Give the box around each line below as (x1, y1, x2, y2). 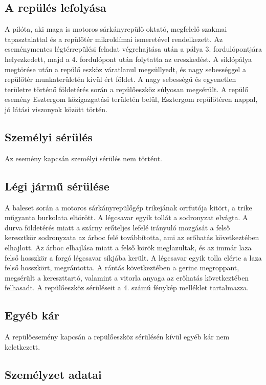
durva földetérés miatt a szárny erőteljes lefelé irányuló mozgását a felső (5, 222, 230, 232)
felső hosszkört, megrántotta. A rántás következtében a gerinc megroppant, (5, 262, 239, 273)
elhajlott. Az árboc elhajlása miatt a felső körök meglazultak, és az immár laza (5, 242, 252, 252)
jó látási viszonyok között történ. (5, 103, 107, 114)
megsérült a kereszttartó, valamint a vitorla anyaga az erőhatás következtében (5, 272, 249, 283)
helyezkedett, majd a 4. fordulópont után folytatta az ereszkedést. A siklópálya (5, 53, 252, 64)
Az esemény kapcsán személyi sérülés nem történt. (5, 153, 162, 163)
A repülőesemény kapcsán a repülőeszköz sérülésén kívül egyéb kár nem (5, 331, 230, 342)
